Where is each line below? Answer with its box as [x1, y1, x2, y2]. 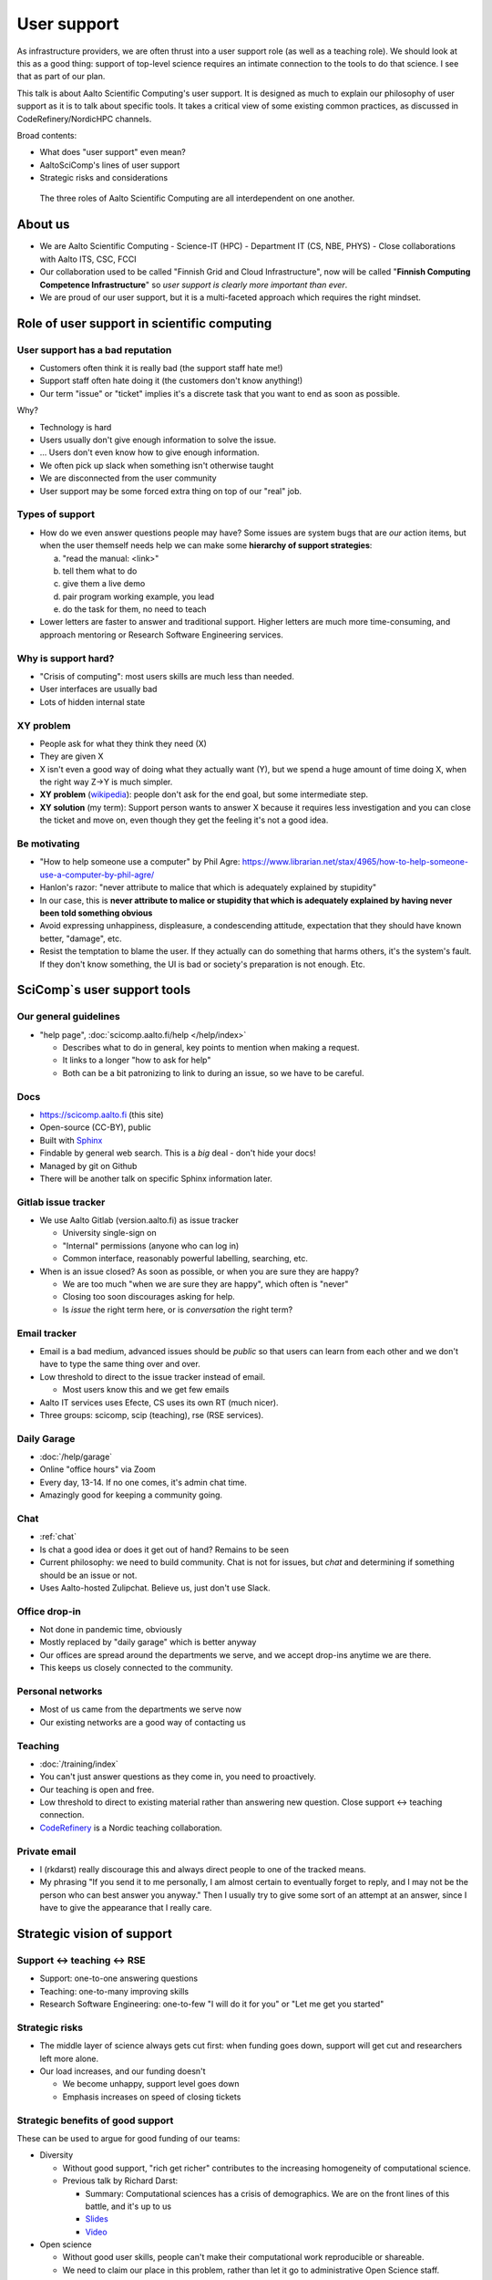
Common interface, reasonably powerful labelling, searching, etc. [62, 1253, 309, 1264]
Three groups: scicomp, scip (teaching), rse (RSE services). [39, 1409, 264, 1420]
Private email [16, 1845, 77, 1858]
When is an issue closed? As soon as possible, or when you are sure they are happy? [39, 1266, 359, 1277]
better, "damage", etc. [39, 933, 122, 944]
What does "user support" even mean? [39, 147, 186, 158]
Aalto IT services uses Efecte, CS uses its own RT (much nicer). [39, 1396, 279, 1408]
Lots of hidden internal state [39, 696, 146, 707]
